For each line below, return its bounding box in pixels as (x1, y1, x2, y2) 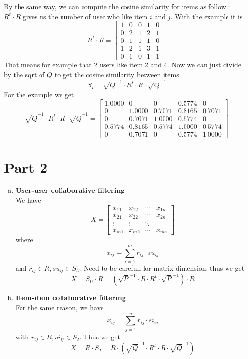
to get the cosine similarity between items (54, 69, 179, 79)
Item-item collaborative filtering (15, 293, 126, 303)
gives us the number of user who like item (22, 11, 148, 21)
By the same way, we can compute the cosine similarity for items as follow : (4, 1, 230, 11)
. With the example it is (170, 11, 243, 21)
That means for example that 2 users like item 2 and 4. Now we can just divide (4, 60, 242, 70)
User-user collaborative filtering (15, 185, 125, 195)
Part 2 (4, 157, 48, 177)
